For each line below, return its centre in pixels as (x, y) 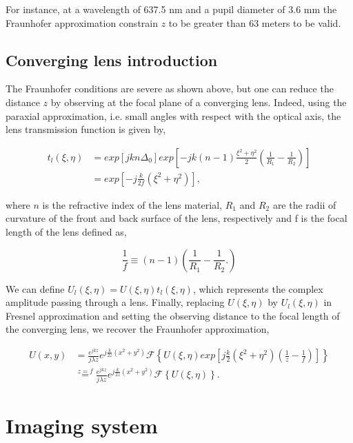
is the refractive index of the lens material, (132, 204)
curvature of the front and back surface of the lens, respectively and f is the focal (176, 218)
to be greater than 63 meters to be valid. (255, 22)
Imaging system (82, 425)
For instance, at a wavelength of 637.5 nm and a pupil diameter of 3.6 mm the (171, 9)
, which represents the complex (258, 288)
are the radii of (304, 204)
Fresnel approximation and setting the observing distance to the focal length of (173, 315)
